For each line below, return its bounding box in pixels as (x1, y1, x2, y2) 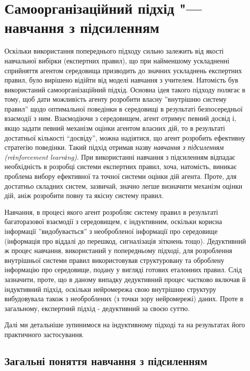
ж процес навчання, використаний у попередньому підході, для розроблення (4, 245, 232, 256)
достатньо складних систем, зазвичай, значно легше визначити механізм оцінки (4, 180, 243, 191)
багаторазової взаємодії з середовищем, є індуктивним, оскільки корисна (4, 216, 222, 227)
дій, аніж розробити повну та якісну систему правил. (4, 190, 164, 200)
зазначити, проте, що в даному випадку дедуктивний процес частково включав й (4, 274, 246, 284)
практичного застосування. (4, 329, 84, 339)
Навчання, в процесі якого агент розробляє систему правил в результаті (4, 206, 218, 217)
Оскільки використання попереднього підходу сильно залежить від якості (4, 46, 224, 56)
